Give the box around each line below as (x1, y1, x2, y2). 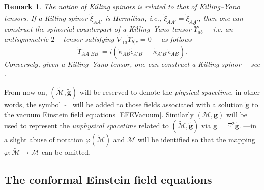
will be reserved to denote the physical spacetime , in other (79, 86, 260, 97)
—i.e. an (206, 23, 233, 34)
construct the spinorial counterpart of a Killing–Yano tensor (4, 23, 191, 34)
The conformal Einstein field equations (4, 172, 212, 187)
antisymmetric (4, 33, 49, 44)
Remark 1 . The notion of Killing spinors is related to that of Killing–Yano (4, 1, 240, 11)
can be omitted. (41, 147, 91, 157)
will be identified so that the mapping (137, 134, 255, 145)
